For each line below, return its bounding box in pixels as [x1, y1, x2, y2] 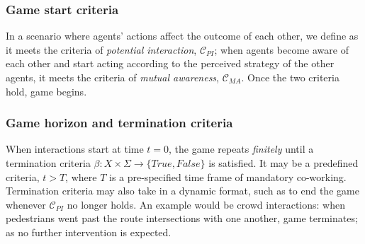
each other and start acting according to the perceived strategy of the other [6, 56, 335, 71]
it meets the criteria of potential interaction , [6, 42, 197, 57]
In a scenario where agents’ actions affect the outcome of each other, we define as [6, 28, 359, 43]
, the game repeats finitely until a [169, 141, 314, 156]
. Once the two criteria [241, 70, 339, 84]
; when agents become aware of [214, 42, 349, 57]
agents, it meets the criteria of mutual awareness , [6, 70, 219, 84]
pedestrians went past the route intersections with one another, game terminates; [6, 211, 358, 226]
